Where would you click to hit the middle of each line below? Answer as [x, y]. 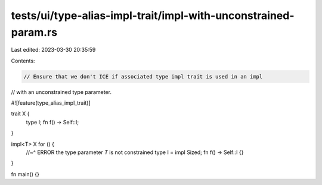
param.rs [34, 32]
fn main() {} [25, 174]
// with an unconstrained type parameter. [61, 92]
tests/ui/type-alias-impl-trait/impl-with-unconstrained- [153, 15]
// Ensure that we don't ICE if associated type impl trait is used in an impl [143, 76]
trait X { [20, 114]
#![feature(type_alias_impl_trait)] [51, 103]
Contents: [23, 61]
